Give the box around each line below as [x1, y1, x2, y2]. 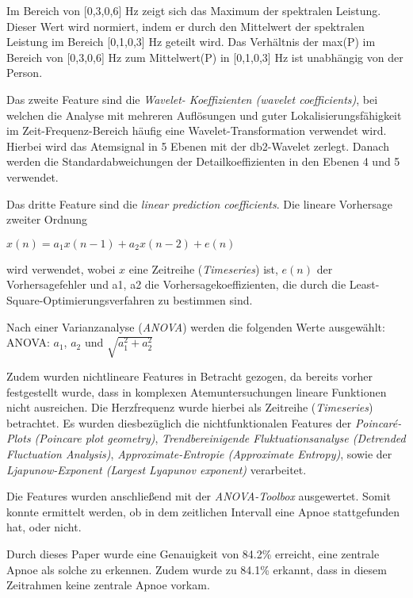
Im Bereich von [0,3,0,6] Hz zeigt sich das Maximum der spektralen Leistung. [6, 2, 381, 18]
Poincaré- [354, 414, 402, 431]
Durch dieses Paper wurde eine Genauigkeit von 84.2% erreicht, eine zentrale [6, 545, 380, 562]
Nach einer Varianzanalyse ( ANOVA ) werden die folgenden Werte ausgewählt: [6, 318, 385, 335]
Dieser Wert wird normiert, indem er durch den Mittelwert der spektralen [6, 17, 365, 34]
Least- [349, 276, 380, 293]
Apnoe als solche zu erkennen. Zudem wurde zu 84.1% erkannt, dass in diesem [6, 561, 387, 577]
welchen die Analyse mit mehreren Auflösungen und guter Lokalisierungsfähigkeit [6, 106, 402, 123]
